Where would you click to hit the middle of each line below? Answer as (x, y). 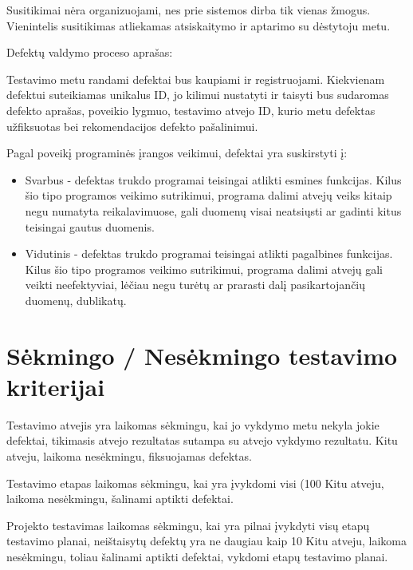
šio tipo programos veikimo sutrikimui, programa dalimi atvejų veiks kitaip (208, 195)
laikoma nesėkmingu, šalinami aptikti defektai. (120, 499)
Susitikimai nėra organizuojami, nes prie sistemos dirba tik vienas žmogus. (189, 10)
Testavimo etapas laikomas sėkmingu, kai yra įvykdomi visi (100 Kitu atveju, (195, 483)
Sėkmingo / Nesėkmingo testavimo (202, 355)
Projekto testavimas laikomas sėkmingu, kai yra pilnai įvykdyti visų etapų (188, 525)
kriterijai (56, 386)
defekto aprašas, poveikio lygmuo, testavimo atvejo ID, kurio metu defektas (191, 110)
